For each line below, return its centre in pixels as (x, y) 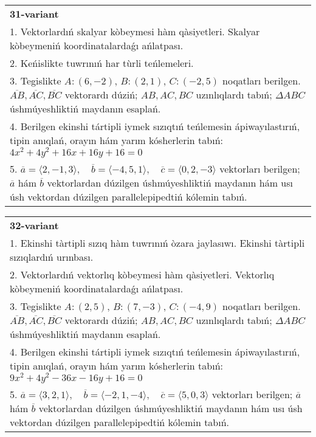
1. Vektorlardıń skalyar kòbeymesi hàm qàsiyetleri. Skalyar (135, 31)
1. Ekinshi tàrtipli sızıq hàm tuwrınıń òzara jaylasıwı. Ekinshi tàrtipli (157, 243)
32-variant (34, 225)
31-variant (34, 14)
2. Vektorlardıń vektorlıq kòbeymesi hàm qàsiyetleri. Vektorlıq (142, 274)
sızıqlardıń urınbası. (52, 256)
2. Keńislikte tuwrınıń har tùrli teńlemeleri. (102, 63)
